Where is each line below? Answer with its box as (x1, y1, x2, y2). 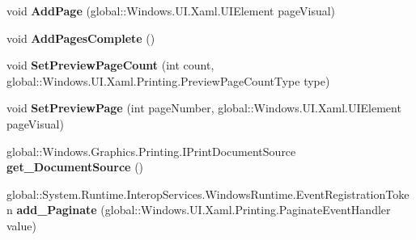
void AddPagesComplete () (6, 29, 155, 46)
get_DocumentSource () (6, 158, 144, 175)
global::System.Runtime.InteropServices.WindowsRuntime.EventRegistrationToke (6, 185, 410, 202)
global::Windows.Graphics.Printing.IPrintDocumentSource (6, 142, 296, 159)
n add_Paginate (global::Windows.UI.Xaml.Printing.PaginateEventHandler (6, 201, 391, 218)
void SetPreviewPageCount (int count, (6, 57, 214, 74)
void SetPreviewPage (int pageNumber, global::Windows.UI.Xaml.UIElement (6, 99, 401, 116)
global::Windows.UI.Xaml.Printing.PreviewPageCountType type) (6, 72, 330, 89)
